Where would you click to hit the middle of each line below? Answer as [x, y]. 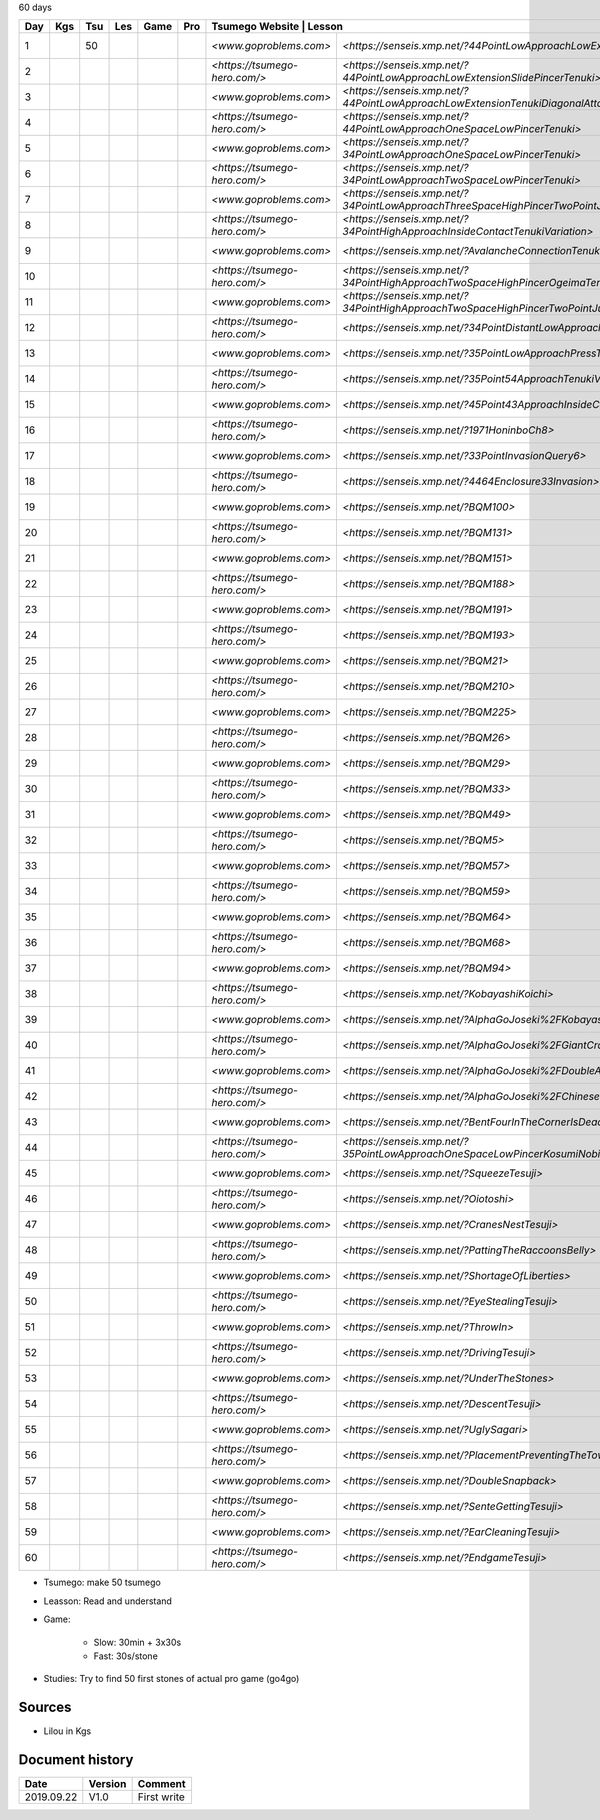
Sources [45, 1707]
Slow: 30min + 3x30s [137, 1642]
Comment [161, 1784]
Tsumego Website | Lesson [277, 27]
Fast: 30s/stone [126, 1656]
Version [107, 1784]
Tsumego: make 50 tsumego [102, 1582]
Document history [76, 1760]
